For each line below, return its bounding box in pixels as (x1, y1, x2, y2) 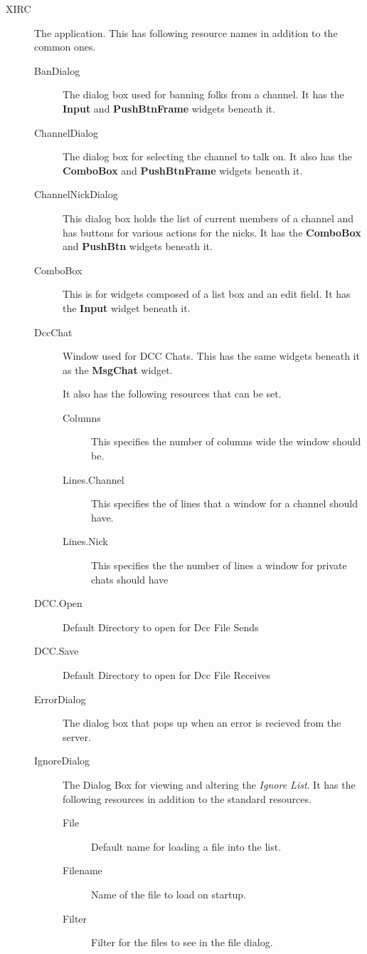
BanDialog (34, 63, 80, 78)
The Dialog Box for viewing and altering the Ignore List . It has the (63, 777, 356, 792)
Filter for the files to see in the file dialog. (91, 935, 273, 950)
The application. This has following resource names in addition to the (34, 25, 338, 40)
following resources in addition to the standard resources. (63, 791, 312, 806)
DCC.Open (34, 596, 83, 611)
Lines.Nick (63, 534, 108, 549)
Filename (63, 863, 102, 878)
